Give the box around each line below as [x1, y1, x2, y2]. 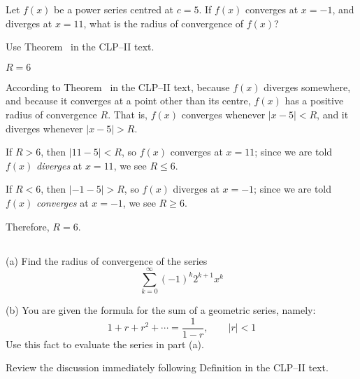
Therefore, [6, 219, 50, 233]
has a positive [285, 93, 344, 108]
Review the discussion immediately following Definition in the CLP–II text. [6, 360, 329, 375]
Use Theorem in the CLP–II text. [6, 39, 154, 54]
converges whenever [181, 106, 266, 121]
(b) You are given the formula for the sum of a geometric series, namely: [6, 303, 316, 317]
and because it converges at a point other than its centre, [6, 93, 251, 108]
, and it [317, 106, 349, 121]
